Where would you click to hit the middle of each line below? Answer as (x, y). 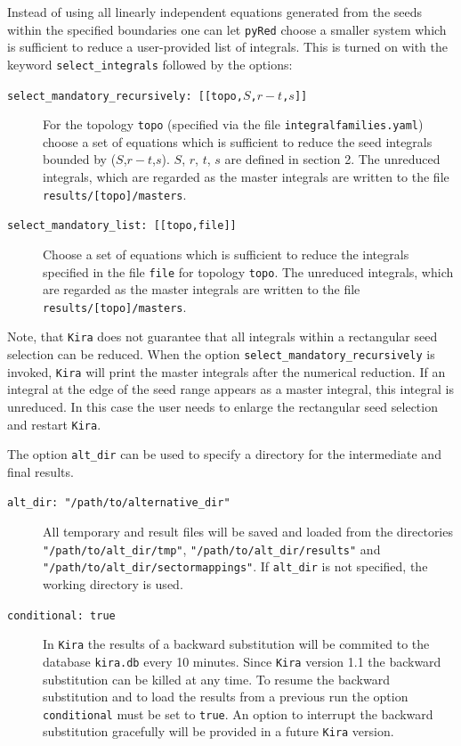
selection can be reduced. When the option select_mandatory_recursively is (221, 354)
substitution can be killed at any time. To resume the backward (216, 679)
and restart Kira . (54, 424)
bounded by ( (80, 159)
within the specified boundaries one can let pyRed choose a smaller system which (227, 29)
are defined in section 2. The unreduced (332, 159)
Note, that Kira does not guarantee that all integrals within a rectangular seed (222, 336)
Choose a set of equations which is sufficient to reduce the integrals (226, 254)
